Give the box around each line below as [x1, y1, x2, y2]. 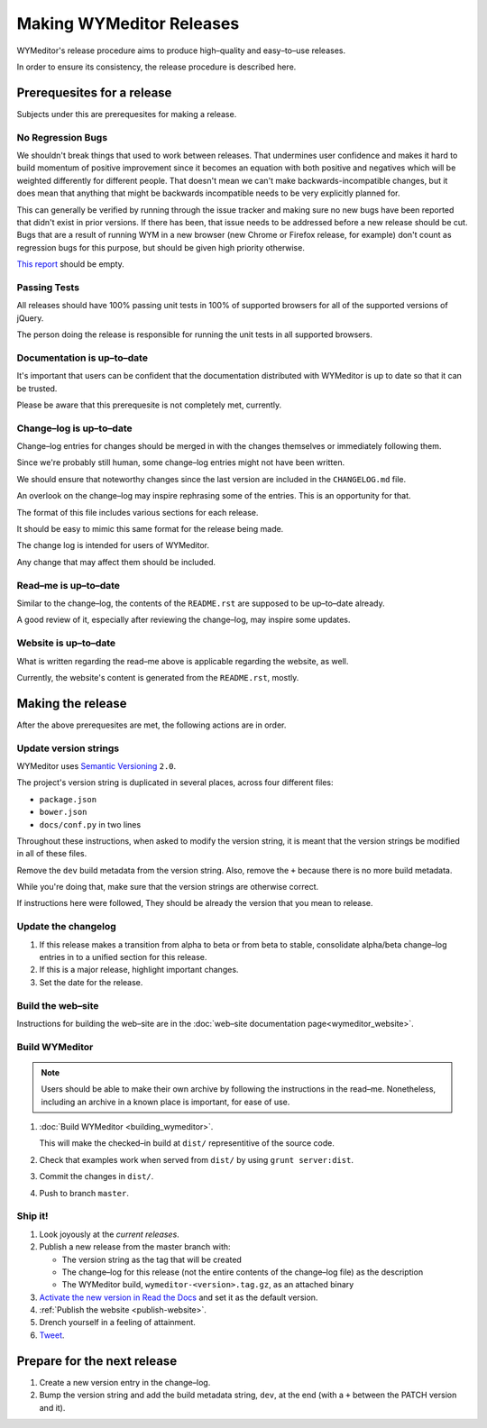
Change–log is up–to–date [16, 422, 133, 435]
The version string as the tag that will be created [61, 1254, 243, 1265]
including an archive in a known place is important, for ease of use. [41, 1096, 290, 1107]
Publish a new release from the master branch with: [39, 1241, 231, 1252]
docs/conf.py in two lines [39, 819, 142, 829]
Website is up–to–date [16, 636, 116, 649]
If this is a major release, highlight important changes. [39, 965, 239, 975]
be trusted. [16, 383, 58, 394]
